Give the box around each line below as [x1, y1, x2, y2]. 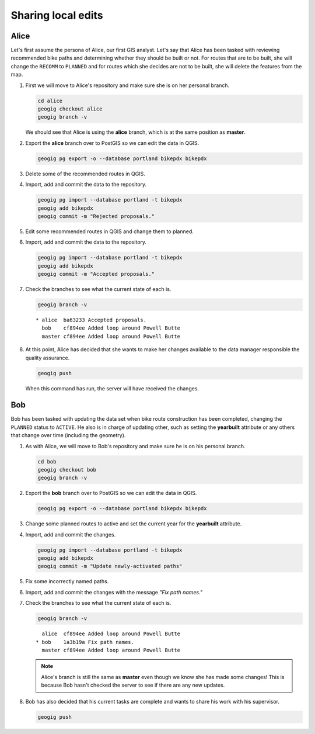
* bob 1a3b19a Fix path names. [36, 639, 134, 645]
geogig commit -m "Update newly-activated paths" [37, 563, 183, 570]
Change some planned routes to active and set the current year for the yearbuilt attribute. [25, 520, 242, 527]
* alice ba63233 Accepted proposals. [36, 316, 147, 323]
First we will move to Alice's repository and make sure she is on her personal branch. [25, 82, 230, 89]
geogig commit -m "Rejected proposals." [37, 213, 155, 219]
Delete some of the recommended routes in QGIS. [25, 170, 145, 177]
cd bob [37, 458, 57, 465]
